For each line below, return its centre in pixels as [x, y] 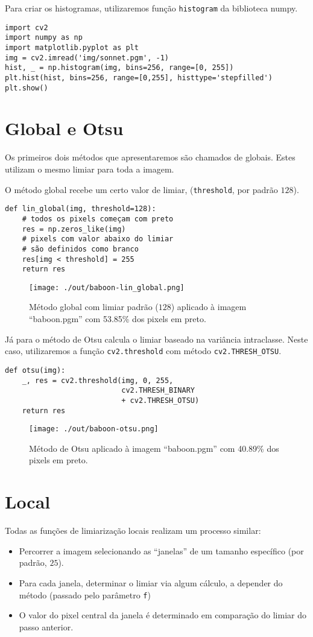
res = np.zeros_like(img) [74, 229]
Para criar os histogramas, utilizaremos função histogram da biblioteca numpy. [151, 8]
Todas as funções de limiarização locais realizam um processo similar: [133, 531]
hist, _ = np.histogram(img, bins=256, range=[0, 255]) [119, 68]
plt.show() [27, 88]
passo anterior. [46, 626]
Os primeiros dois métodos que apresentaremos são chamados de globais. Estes [150, 157]
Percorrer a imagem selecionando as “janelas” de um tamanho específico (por [161, 550]
